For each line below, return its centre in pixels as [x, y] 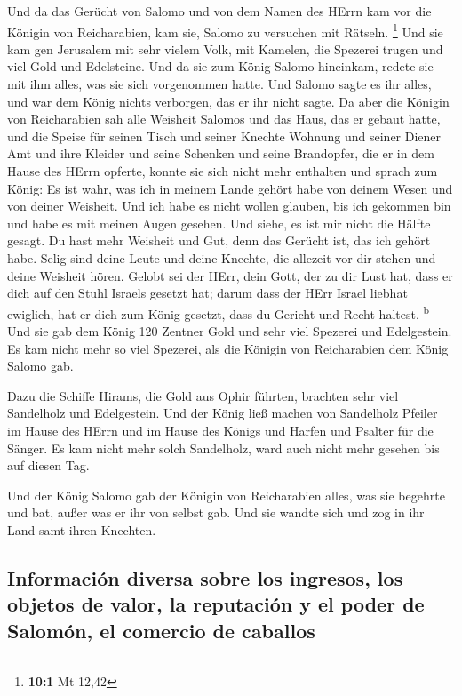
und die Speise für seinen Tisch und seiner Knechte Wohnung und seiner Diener [224, 136]
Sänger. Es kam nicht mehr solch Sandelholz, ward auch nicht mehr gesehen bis [223, 448]
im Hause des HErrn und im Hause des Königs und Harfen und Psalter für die [220, 430]
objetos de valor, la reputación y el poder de [216, 604]
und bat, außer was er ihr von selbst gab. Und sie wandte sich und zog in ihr [216, 512]
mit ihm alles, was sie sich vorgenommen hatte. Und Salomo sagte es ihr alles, [219, 84]
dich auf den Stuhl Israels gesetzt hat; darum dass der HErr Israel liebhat [207, 293]
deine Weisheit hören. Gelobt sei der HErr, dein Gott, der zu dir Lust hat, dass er [230, 275]
